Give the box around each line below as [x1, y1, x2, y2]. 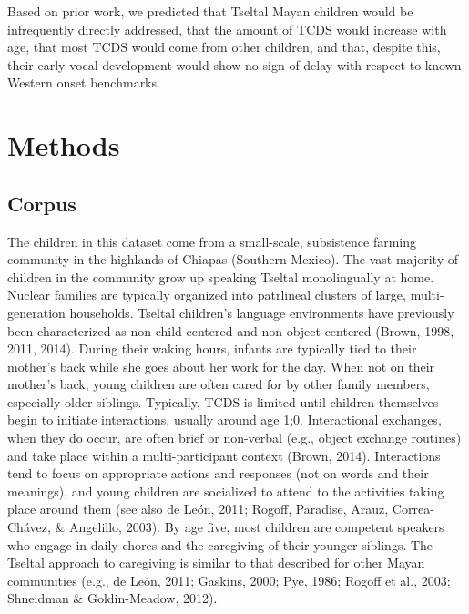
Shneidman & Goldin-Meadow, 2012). [7, 588, 218, 608]
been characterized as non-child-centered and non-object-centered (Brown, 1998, [7, 321, 454, 340]
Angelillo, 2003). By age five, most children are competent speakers [69, 517, 444, 537]
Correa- [392, 499, 434, 518]
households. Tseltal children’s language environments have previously [69, 302, 454, 322]
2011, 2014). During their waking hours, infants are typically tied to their [7, 339, 417, 358]
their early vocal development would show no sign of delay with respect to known [7, 55, 462, 74]
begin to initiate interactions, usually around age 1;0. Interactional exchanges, [7, 410, 442, 429]
